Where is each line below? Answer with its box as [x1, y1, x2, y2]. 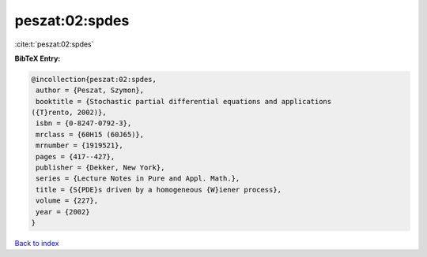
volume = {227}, [36, 196, 99, 205]
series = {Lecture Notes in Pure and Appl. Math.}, [36, 174, 240, 183]
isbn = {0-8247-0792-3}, [36, 119, 132, 128]
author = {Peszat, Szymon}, [36, 86, 145, 95]
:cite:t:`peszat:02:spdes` [14, 39, 94, 49]
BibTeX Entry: [14, 54, 61, 63]
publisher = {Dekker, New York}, [36, 163, 165, 173]
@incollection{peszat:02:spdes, [31, 75, 157, 84]
